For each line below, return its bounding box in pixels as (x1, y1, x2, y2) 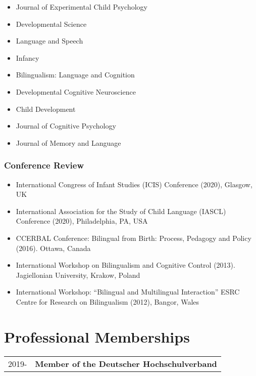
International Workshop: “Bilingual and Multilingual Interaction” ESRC (16, 286, 240, 297)
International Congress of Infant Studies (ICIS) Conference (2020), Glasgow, (16, 179, 252, 189)
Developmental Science (16, 18, 87, 29)
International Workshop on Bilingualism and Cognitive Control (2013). (16, 260, 235, 270)
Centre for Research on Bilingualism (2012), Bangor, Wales (16, 296, 199, 307)
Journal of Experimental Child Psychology (16, 2, 147, 12)
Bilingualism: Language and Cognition (16, 69, 135, 80)
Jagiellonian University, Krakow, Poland (16, 269, 140, 280)
